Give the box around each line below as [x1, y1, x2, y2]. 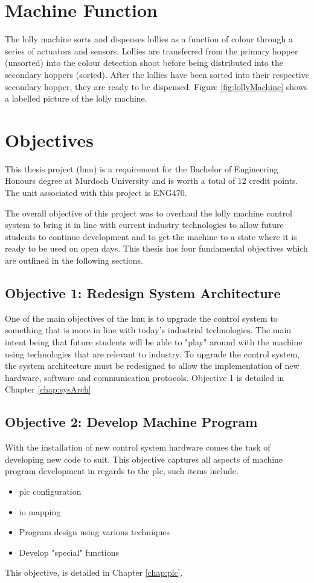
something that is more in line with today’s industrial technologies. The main [5, 324, 292, 336]
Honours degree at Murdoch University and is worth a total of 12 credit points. [5, 174, 298, 187]
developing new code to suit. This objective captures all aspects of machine [5, 452, 283, 465]
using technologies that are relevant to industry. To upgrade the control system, [5, 347, 300, 360]
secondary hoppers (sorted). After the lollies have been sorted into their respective [5, 68, 309, 80]
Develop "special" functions [19, 546, 120, 558]
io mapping [19, 505, 61, 518]
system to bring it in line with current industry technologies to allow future [5, 218, 284, 231]
